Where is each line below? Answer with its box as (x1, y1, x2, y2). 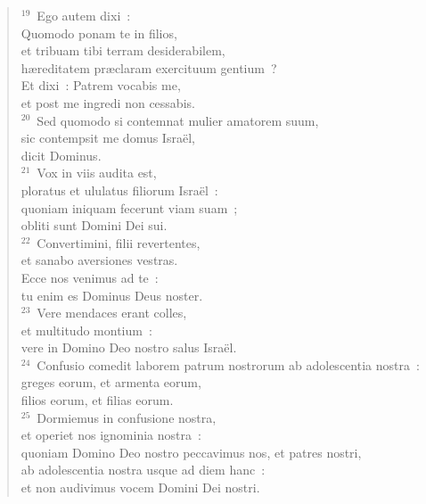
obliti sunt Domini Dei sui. (20, 216, 168, 235)
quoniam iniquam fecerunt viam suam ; (20, 198, 238, 217)
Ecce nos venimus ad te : (20, 268, 159, 286)
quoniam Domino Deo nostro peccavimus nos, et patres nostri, (20, 442, 362, 461)
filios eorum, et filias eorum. (20, 391, 174, 409)
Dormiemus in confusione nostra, (37, 408, 217, 426)
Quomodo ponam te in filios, (20, 23, 177, 42)
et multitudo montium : (20, 320, 152, 339)
